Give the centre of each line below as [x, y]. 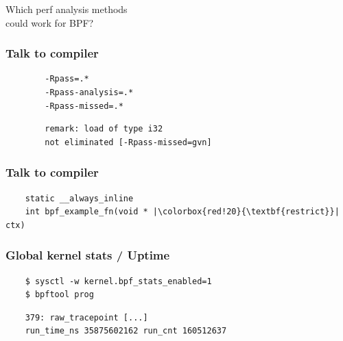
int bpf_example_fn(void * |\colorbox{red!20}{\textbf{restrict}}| [182, 212]
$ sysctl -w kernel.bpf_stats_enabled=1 [118, 281]
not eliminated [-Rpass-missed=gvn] [128, 142]
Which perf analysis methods [67, 9]
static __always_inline [79, 198]
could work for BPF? [50, 22]
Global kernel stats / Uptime [88, 255]
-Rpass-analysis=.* [89, 92]
